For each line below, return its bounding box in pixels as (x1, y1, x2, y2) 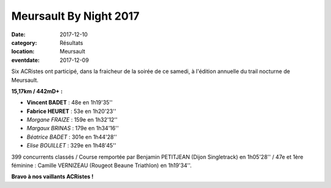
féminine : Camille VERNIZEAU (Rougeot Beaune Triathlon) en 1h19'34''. (11, 162, 192, 169)
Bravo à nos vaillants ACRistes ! (11, 173, 94, 181)
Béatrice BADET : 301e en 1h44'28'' (26, 133, 118, 141)
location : (11, 48, 35, 55)
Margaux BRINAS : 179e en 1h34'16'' (26, 125, 119, 132)
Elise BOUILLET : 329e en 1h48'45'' (26, 142, 116, 149)
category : (11, 39, 37, 46)
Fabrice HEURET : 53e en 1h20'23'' (26, 108, 116, 115)
